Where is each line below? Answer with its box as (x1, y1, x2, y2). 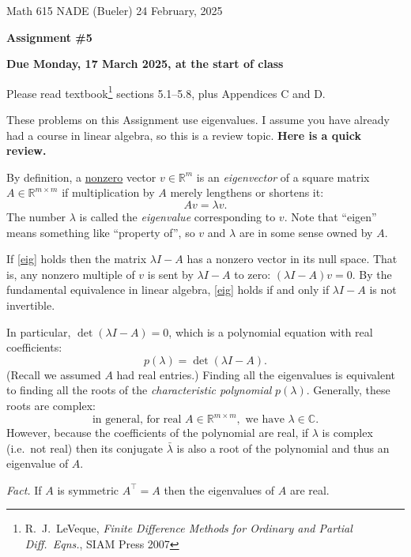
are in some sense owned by (239, 224, 373, 240)
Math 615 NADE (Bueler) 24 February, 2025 (6, 2, 223, 18)
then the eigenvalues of (164, 481, 275, 498)
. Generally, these (306, 382, 390, 398)
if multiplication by (62, 184, 155, 201)
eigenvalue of (6, 455, 69, 472)
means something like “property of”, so (6, 224, 195, 240)
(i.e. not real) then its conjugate (6, 439, 164, 456)
